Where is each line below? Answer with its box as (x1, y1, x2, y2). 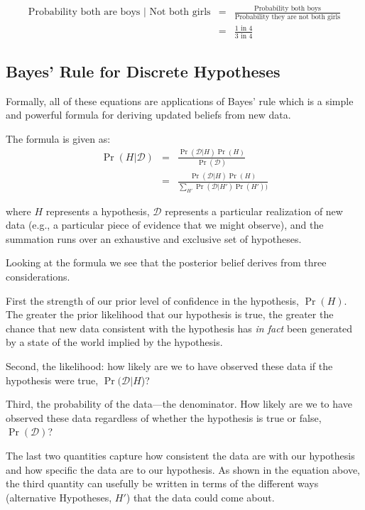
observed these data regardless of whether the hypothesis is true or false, (6, 410, 322, 425)
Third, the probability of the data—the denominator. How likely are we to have (6, 396, 352, 411)
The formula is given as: (6, 131, 111, 146)
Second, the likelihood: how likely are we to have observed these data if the (6, 359, 333, 374)
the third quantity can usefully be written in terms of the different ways (6, 476, 319, 491)
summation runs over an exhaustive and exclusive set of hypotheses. (6, 231, 302, 246)
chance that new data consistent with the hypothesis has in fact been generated (6, 320, 353, 335)
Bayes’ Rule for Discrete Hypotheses (6, 60, 280, 82)
